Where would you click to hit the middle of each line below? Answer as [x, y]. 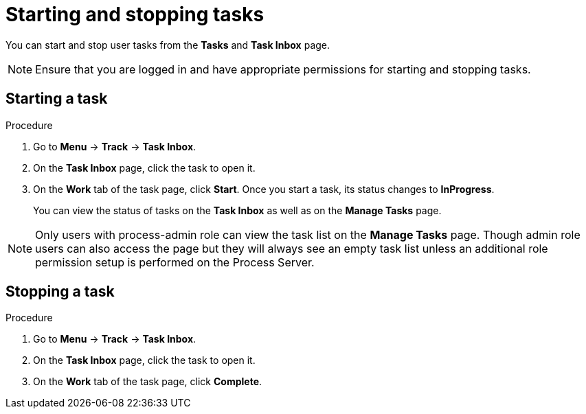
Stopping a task [60, 292]
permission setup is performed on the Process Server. [175, 262]
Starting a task [57, 99]
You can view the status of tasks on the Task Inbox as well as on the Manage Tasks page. [237, 210]
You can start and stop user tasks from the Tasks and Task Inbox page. [168, 45]
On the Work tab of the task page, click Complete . [148, 382]
